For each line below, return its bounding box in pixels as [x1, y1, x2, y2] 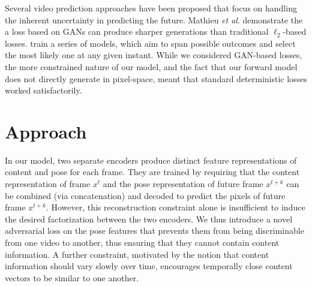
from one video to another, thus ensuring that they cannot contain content [5, 236, 280, 249]
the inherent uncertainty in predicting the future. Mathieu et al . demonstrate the [5, 13, 303, 26]
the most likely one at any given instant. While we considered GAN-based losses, [5, 49, 302, 61]
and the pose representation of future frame [103, 177, 263, 190]
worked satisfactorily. [5, 84, 82, 97]
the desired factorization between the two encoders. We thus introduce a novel [5, 212, 293, 225]
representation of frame [5, 177, 91, 190]
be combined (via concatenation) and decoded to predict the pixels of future [5, 189, 286, 201]
